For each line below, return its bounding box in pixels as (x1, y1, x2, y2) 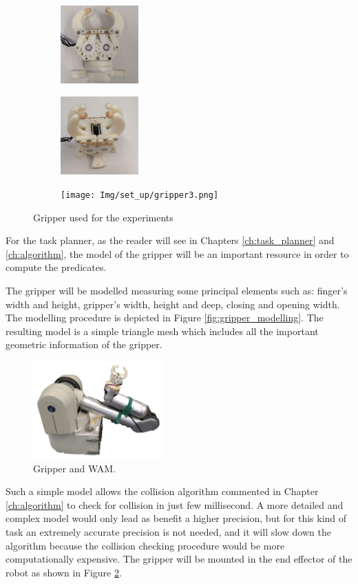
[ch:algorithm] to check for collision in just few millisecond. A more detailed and (6, 497, 344, 512)
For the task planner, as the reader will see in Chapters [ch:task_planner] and (6, 233, 335, 248)
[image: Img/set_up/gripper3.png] (61, 190, 219, 200)
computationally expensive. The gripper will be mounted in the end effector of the (6, 552, 352, 566)
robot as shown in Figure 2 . (6, 565, 122, 579)
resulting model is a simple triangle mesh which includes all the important (6, 323, 319, 338)
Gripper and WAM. (33, 461, 116, 475)
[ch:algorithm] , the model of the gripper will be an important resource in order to (6, 246, 349, 261)
